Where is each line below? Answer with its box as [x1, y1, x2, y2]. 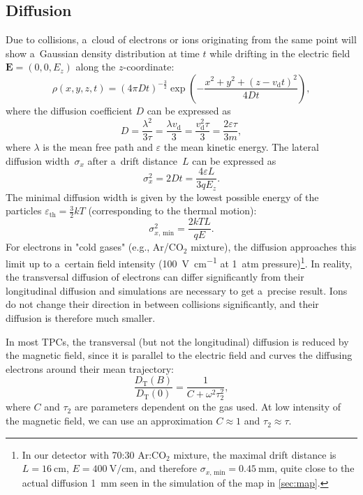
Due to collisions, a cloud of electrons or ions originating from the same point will [6, 32, 357, 47]
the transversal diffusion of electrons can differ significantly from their [6, 269, 304, 284]
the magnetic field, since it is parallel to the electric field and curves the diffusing [6, 348, 353, 362]
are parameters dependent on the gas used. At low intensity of [74, 399, 341, 414]
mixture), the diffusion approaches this [191, 239, 357, 254]
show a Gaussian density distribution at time [6, 45, 200, 60]
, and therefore [134, 461, 197, 475]
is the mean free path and [43, 140, 153, 154]
